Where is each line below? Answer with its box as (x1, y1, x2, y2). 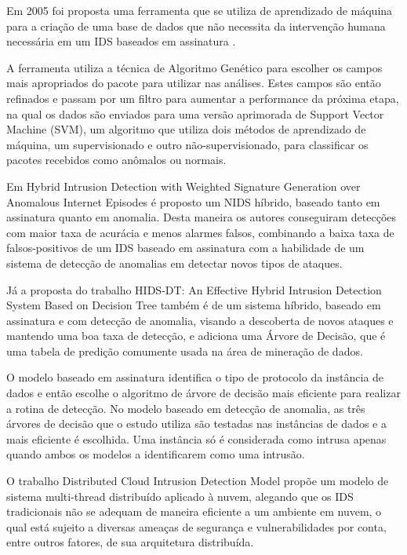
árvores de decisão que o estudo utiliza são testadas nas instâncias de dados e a (6, 415, 387, 432)
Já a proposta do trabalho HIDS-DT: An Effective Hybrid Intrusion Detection (6, 281, 382, 298)
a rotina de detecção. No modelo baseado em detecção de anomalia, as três (6, 400, 365, 416)
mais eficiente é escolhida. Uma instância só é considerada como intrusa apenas (6, 430, 387, 447)
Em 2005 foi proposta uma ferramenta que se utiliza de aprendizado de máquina (6, 2, 393, 18)
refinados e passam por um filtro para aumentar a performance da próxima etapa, (6, 89, 399, 106)
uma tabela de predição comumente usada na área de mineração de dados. (6, 342, 363, 359)
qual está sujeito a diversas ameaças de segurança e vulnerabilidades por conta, (6, 518, 387, 535)
